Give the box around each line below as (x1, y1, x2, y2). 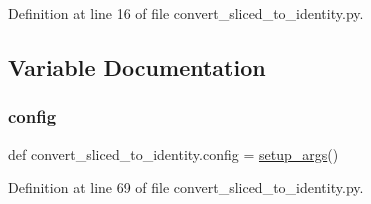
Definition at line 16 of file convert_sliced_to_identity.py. (8, 3, 364, 23)
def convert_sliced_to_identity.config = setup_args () (8, 143, 339, 164)
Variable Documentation (8, 51, 266, 82)
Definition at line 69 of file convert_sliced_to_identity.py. (8, 177, 364, 198)
